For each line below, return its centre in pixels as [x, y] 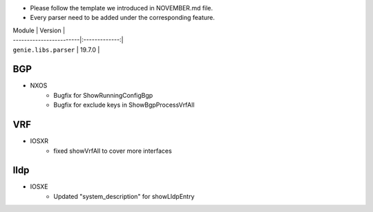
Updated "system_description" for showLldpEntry [124, 196]
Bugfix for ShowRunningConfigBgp [103, 95]
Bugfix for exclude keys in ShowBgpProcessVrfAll [124, 105]
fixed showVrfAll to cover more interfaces [113, 151]
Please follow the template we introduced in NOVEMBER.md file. [122, 8]
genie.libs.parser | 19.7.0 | [56, 50]
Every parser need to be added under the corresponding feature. [123, 18]
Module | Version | [39, 30]
